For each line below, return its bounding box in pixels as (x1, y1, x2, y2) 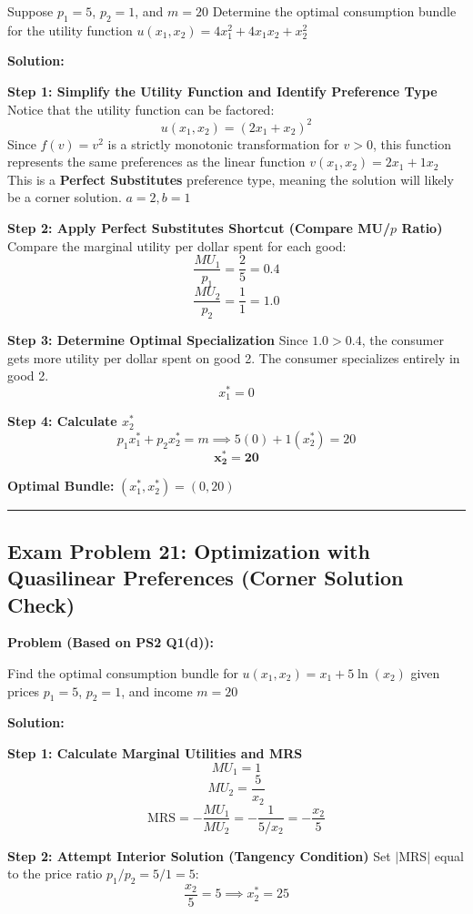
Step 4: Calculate (7, 411, 117, 431)
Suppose (7, 2, 54, 20)
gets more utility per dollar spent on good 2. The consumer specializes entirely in (7, 348, 460, 367)
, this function (372, 134, 452, 153)
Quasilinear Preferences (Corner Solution (7, 564, 404, 592)
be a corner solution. (7, 188, 122, 207)
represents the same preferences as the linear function (7, 152, 306, 171)
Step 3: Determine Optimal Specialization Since (7, 330, 308, 349)
